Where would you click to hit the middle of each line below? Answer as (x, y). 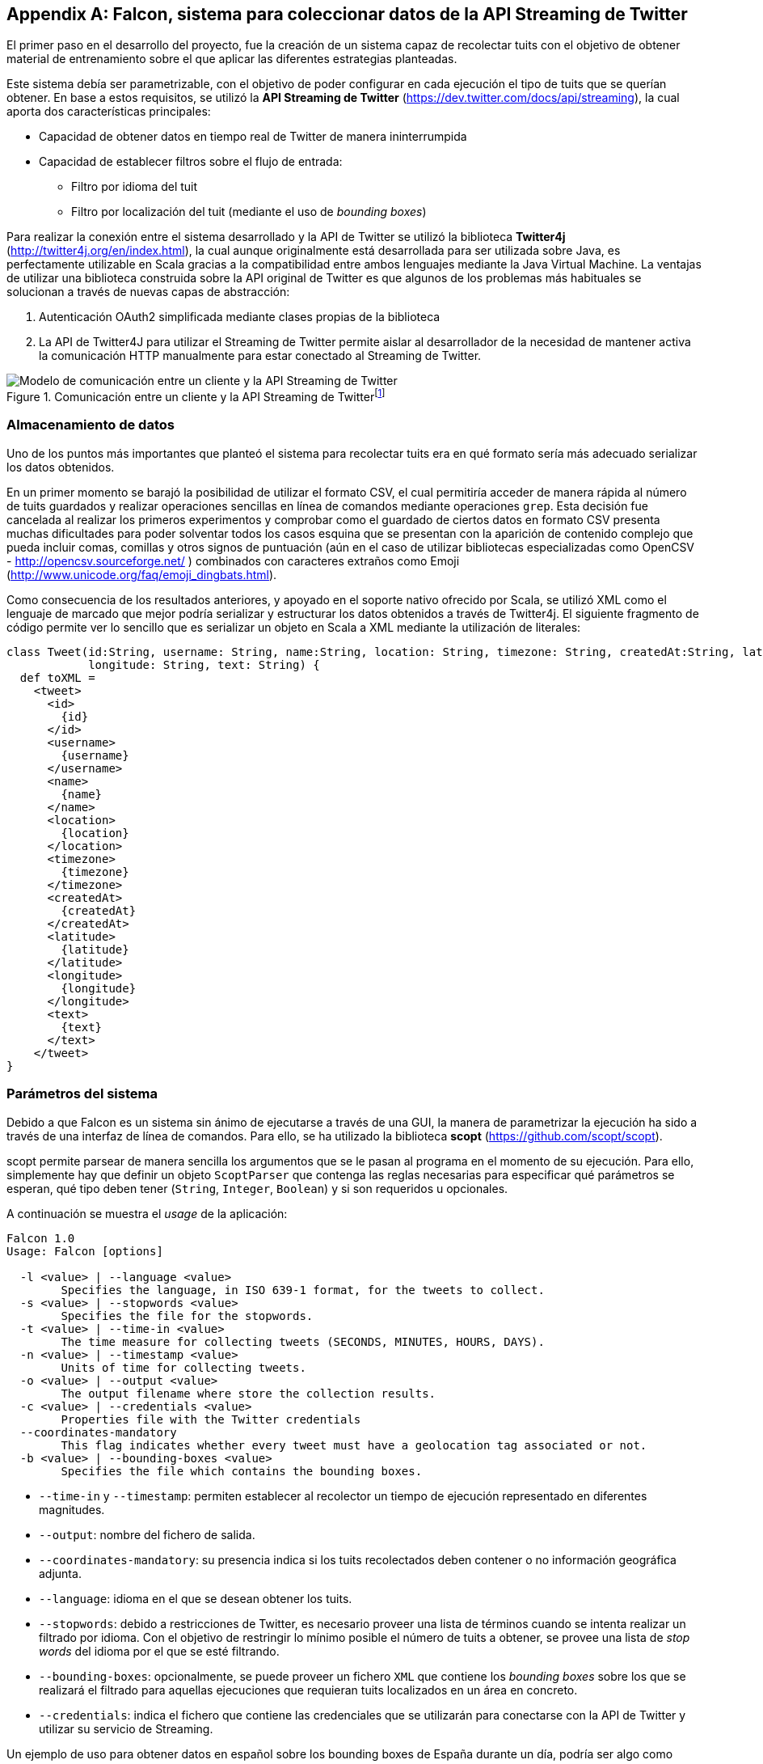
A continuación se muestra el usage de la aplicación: (147, 1213)
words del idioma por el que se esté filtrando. (159, 1651)
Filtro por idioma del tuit (135, 187)
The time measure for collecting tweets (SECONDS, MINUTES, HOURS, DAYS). (303, 1341)
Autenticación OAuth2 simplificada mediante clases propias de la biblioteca (240, 317)
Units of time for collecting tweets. (183, 1367)
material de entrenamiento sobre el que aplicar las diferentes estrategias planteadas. (232, 59)
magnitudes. (72, 1509)
